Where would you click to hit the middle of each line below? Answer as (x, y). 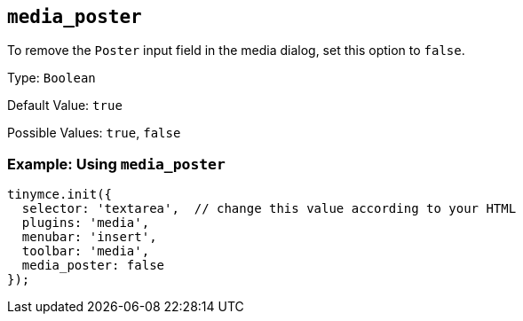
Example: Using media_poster (116, 164)
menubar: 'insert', (89, 237)
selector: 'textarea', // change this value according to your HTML (269, 209)
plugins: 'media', (86, 223)
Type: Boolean (52, 78)
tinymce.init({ (60, 195)
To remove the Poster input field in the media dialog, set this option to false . (236, 51)
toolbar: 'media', (86, 251)
